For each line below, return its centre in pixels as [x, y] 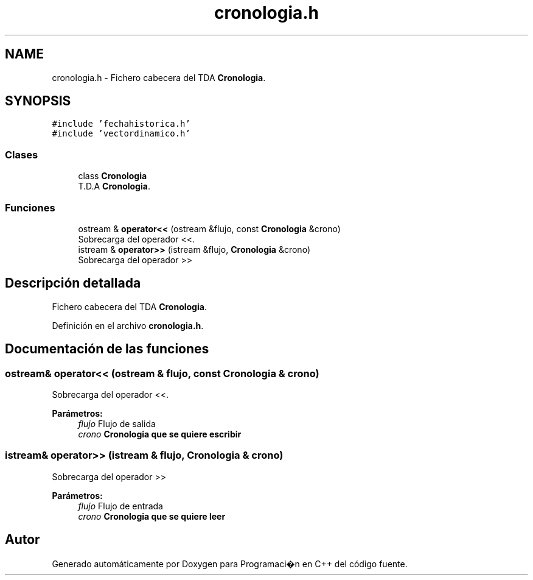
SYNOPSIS [38, 101]
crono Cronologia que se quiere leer [152, 516]
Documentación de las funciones [107, 349]
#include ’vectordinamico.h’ [121, 134]
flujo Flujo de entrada [120, 506]
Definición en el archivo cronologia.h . [128, 325]
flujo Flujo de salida [117, 424]
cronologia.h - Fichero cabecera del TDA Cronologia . [159, 77]
